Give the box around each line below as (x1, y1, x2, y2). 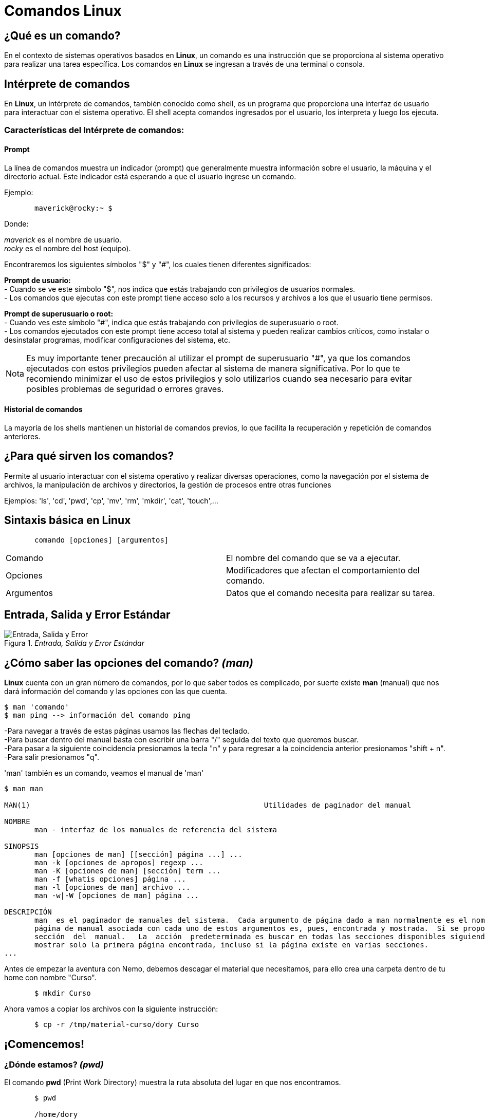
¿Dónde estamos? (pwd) (4, 1059, 104, 1070)
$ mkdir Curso (34, 989, 91, 998)
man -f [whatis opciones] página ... (34, 875, 186, 884)
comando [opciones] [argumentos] (34, 535, 169, 544)
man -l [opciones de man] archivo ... (34, 883, 191, 892)
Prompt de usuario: (4, 275, 71, 285)
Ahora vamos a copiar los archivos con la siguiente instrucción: (4, 1004, 218, 1014)
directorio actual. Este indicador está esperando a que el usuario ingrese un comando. (4, 172, 296, 181)
